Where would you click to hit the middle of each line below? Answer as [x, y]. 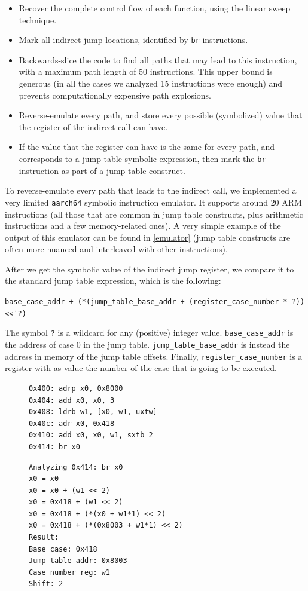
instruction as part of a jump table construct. [102, 170]
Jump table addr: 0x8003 [78, 561]
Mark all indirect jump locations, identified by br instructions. [133, 40]
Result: [44, 538]
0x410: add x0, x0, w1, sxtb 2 [91, 435]
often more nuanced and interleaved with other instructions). [116, 249]
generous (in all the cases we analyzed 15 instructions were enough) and [151, 83]
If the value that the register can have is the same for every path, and [147, 147]
